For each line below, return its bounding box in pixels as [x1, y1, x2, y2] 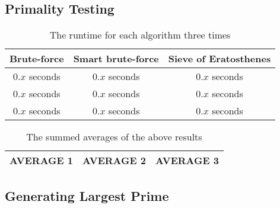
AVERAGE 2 [82, 153, 146, 168]
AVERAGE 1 [9, 153, 73, 168]
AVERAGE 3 [155, 153, 219, 168]
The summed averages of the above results [26, 130, 202, 144]
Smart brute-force [73, 52, 159, 66]
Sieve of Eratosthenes [168, 52, 271, 66]
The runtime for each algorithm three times [49, 28, 231, 42]
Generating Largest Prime [5, 186, 169, 204]
